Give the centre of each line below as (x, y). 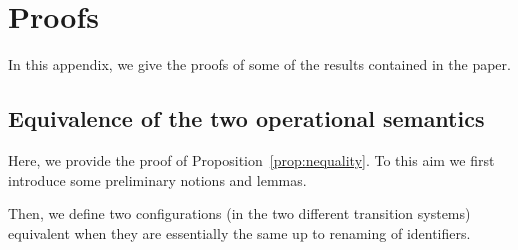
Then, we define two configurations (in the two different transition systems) (239, 213)
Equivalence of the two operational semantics (246, 118)
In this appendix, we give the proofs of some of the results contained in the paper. (259, 64)
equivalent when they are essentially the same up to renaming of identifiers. (239, 232)
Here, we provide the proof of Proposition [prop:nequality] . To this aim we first (251, 159)
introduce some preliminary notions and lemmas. (157, 179)
